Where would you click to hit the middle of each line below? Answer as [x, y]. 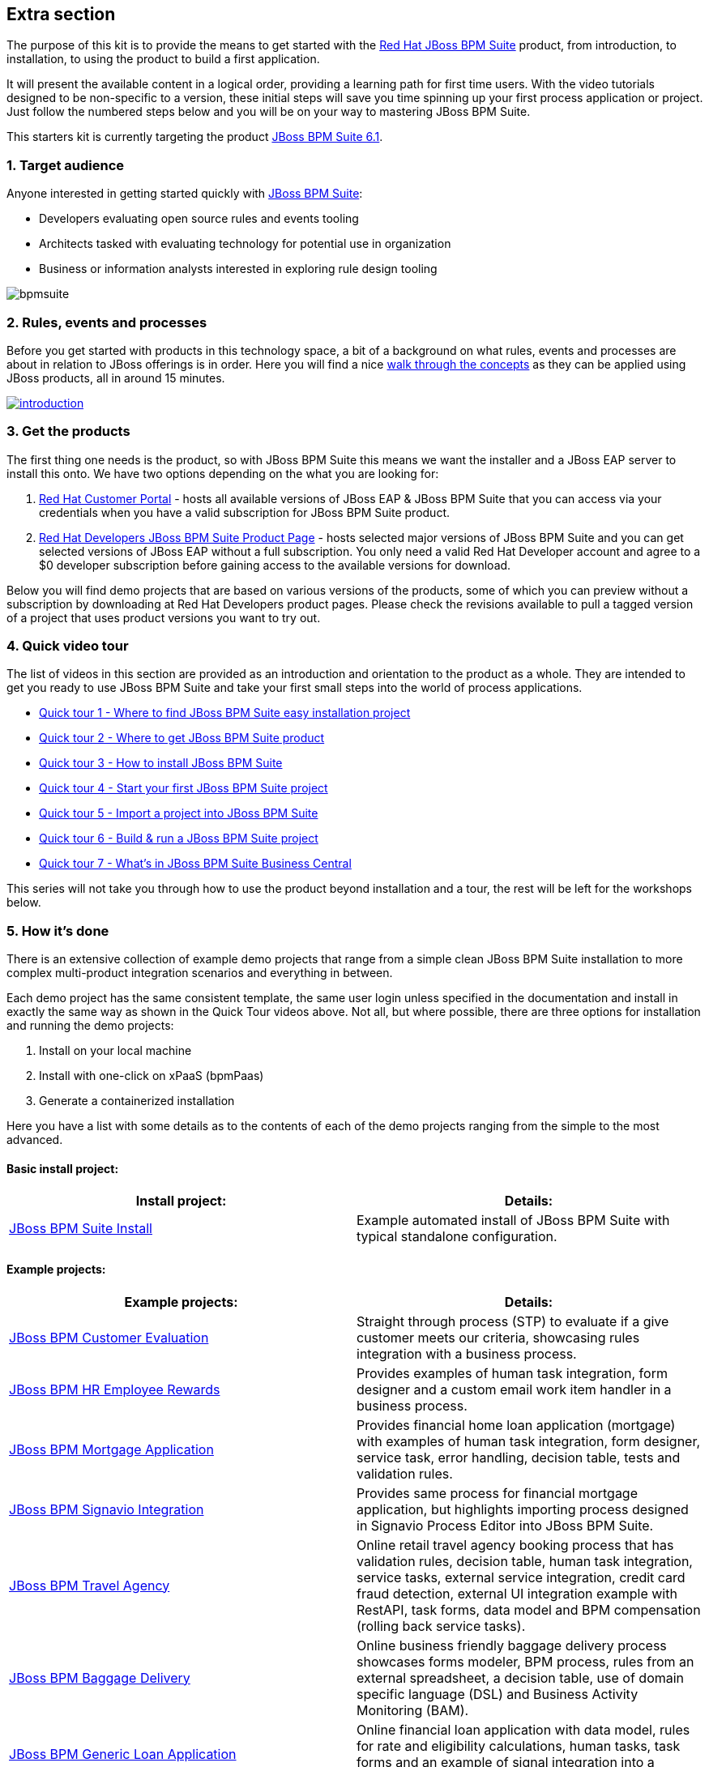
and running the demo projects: [90, 1026]
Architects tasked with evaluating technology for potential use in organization [245, 244]
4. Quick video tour [68, 646]
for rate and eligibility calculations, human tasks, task [519, 1746]
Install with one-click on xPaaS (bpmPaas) [152, 1076]
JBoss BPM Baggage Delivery [100, 1677]
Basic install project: [63, 1168]
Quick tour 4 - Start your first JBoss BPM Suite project [184, 788]
